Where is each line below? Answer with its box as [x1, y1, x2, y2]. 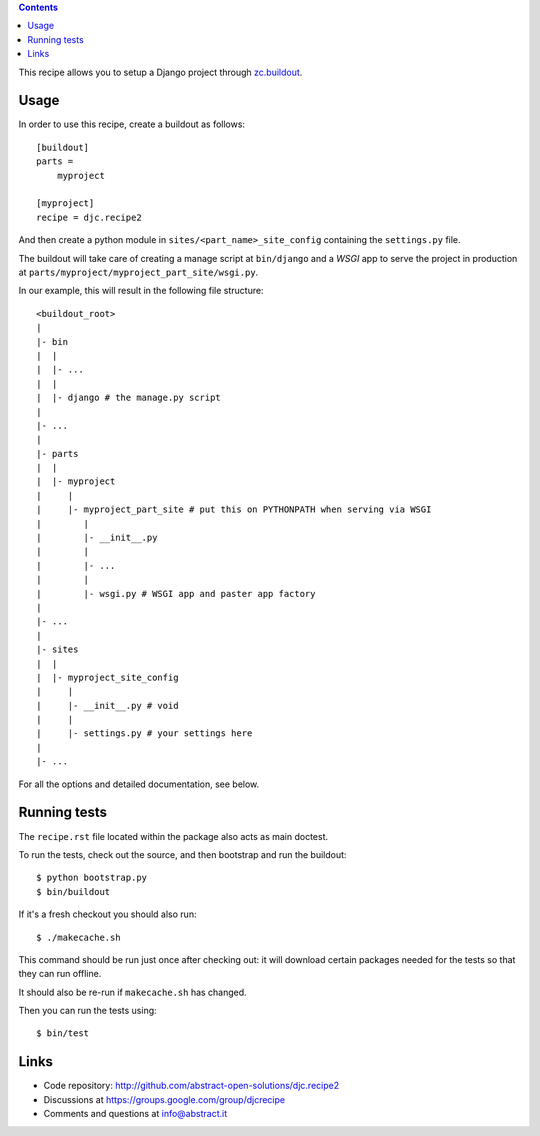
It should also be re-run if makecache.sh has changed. [18, 986, 247, 998]
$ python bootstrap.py [36, 872, 148, 884]
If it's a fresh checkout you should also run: [18, 908, 197, 920]
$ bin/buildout [36, 886, 111, 897]
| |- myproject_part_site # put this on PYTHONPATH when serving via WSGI [36, 504, 432, 515]
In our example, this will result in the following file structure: [18, 285, 264, 297]
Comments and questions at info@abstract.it [43, 1108, 228, 1120]
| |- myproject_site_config [36, 671, 179, 683]
